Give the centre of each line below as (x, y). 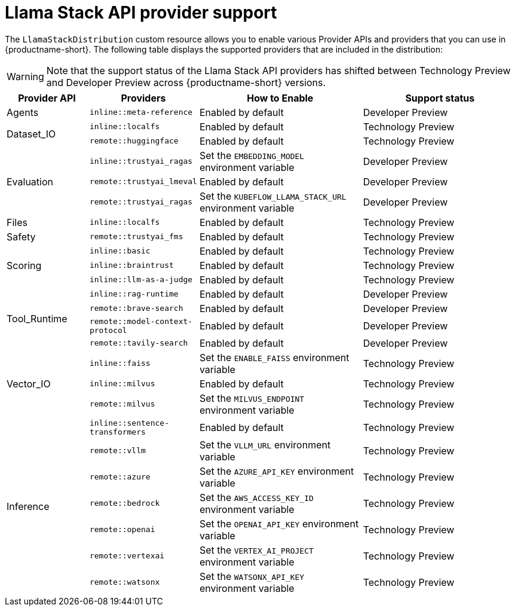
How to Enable (280, 98)
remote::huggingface (134, 141)
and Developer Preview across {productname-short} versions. (186, 82)
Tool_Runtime (37, 318)
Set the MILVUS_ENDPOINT (252, 398)
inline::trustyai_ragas (141, 161)
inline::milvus (122, 384)
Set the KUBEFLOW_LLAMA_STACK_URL (273, 196)
